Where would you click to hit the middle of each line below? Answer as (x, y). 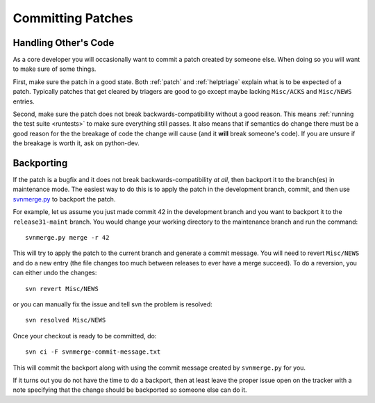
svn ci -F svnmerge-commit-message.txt (93, 352)
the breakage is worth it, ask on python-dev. (76, 143)
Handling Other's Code (64, 43)
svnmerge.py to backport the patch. (64, 199)
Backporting (40, 163)
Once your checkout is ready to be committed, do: (85, 336)
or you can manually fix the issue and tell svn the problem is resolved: (113, 304)
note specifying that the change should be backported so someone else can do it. (130, 390)
